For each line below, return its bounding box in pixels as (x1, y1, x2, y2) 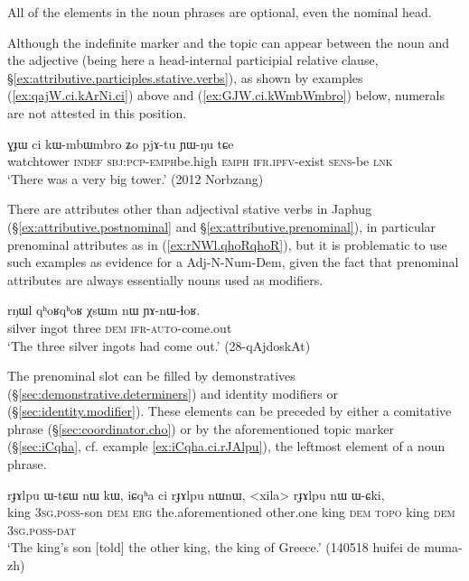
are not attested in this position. (7, 103, 187, 122)
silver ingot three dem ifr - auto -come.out (7, 318, 232, 337)
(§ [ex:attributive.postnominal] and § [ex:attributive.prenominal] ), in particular (7, 217, 436, 235)
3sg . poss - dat (7, 520, 76, 539)
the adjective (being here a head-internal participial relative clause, (7, 51, 379, 69)
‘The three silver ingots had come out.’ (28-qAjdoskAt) (7, 336, 311, 355)
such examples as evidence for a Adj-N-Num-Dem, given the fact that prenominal (7, 253, 459, 272)
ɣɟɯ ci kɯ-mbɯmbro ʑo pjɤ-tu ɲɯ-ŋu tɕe (7, 134, 234, 152)
